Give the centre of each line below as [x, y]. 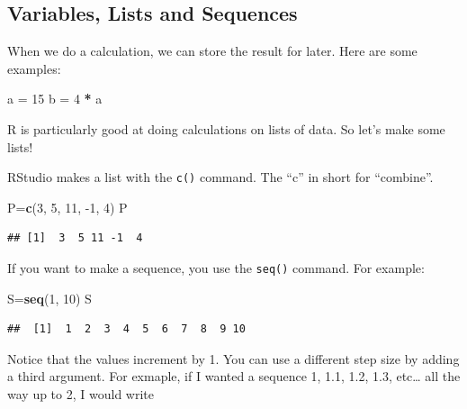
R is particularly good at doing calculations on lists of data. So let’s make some [226, 128]
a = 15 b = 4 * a [55, 99]
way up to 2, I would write [81, 394]
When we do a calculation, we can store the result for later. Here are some [212, 51]
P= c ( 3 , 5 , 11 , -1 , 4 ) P [67, 207]
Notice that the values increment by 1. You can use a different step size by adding [233, 358]
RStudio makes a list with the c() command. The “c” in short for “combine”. [220, 177]
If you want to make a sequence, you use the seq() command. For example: [216, 268]
